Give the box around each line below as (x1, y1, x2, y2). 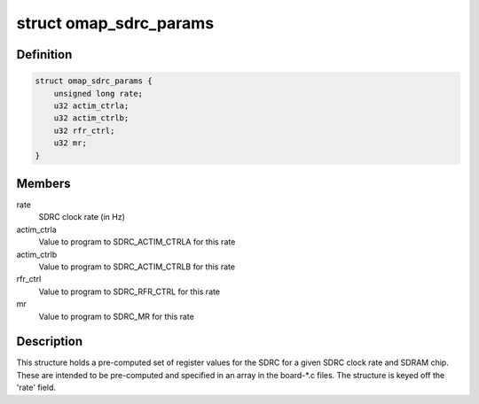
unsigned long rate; (53, 89, 144, 98)
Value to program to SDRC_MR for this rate (38, 311, 194, 322)
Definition (16, 47, 73, 62)
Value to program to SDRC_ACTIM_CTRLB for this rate (38, 261, 235, 272)
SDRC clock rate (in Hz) (38, 212, 126, 222)
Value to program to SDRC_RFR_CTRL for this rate (38, 286, 221, 297)
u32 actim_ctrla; (53, 100, 130, 111)
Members (16, 175, 71, 190)
